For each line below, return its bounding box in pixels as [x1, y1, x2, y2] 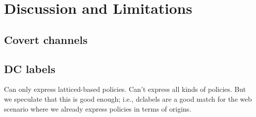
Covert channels [4, 32, 88, 47]
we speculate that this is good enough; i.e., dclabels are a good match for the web [4, 93, 252, 104]
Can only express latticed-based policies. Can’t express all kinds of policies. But [4, 84, 246, 94]
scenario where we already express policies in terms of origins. [4, 103, 192, 114]
